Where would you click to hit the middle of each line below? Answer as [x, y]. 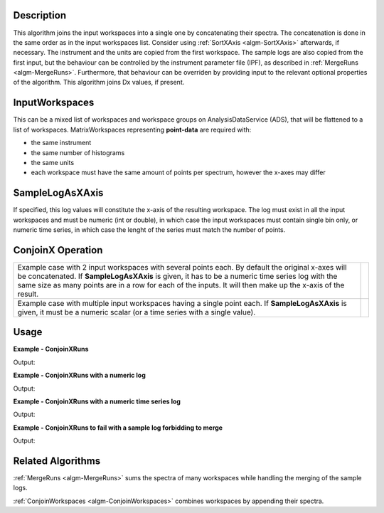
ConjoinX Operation [58, 250]
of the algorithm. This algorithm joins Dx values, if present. [99, 83]
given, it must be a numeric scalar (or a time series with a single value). [137, 312]
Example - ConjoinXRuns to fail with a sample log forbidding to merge [118, 428]
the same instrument [61, 143]
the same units [53, 162]
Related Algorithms [57, 461]
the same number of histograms [78, 152]
